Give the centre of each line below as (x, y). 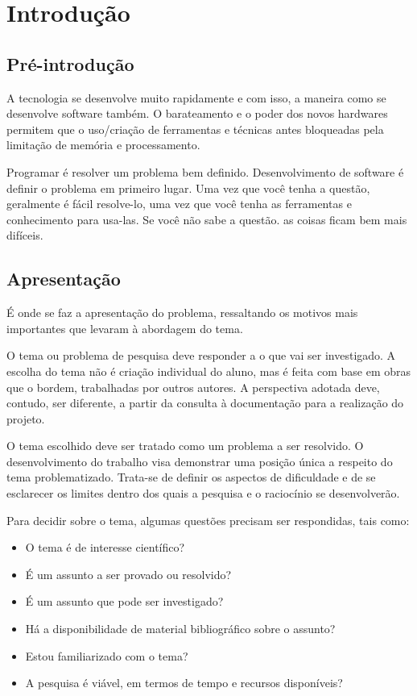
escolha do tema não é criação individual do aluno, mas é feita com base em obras (208, 371)
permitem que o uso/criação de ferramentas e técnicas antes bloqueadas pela (195, 129)
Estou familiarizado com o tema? (107, 655)
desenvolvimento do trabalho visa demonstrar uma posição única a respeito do (200, 461)
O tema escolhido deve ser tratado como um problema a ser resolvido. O (185, 446)
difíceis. (25, 235)
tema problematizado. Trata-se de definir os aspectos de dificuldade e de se (191, 477)
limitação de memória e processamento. (103, 145)
